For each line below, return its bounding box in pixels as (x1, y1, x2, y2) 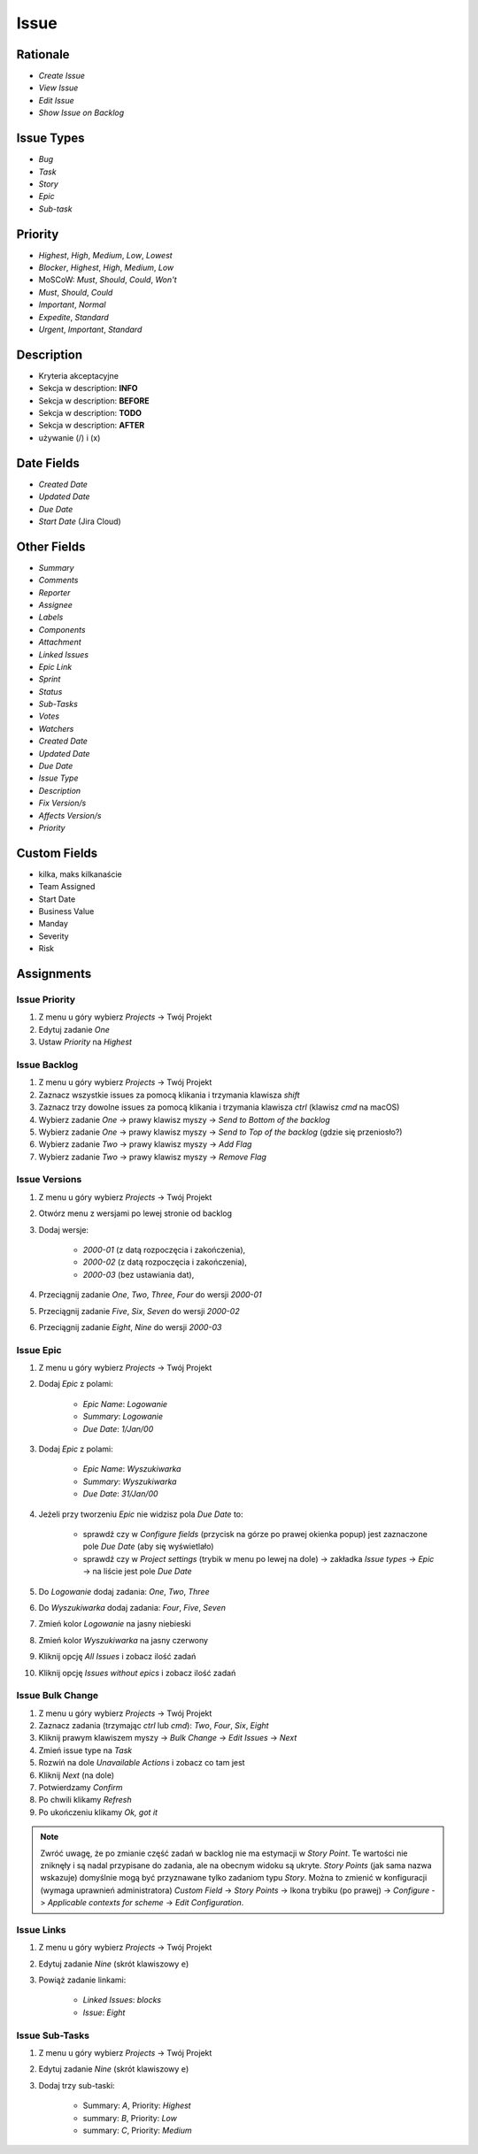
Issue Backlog (16, 1058, 79, 1071)
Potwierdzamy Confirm (38, 1781, 123, 1792)
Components (38, 624, 86, 635)
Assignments (16, 966, 92, 981)
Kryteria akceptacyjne (38, 370, 119, 381)
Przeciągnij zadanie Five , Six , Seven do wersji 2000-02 (38, 1305, 240, 1316)
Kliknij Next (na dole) (38, 1770, 115, 1781)
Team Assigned (38, 881, 96, 892)
